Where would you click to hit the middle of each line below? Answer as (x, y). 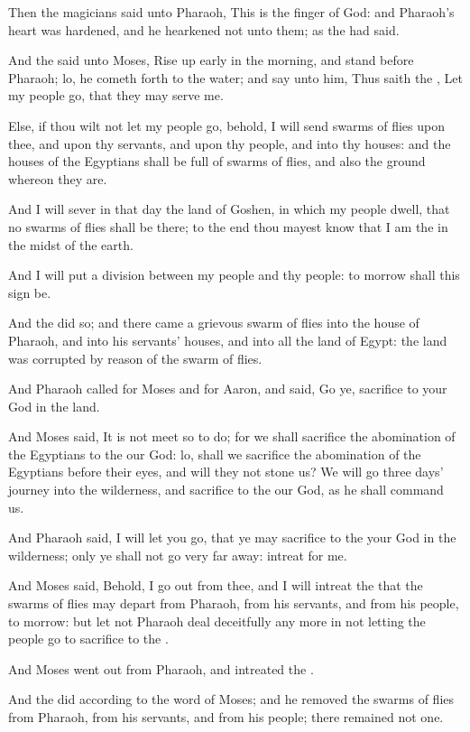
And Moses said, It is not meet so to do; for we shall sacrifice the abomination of (232, 436)
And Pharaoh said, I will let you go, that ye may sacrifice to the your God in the (232, 537)
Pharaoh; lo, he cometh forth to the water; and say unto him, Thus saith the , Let (235, 77)
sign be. (30, 292)
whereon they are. (58, 178)
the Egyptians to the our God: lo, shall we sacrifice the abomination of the (215, 454)
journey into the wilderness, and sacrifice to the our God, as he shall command (226, 490)
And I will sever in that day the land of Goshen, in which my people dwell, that (229, 209)
